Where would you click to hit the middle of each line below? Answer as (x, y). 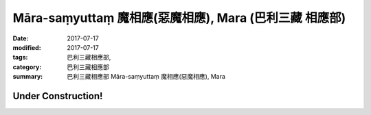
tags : (20, 57)
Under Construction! (58, 96)
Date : (21, 38)
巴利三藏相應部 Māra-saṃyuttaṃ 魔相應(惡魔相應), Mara (146, 77)
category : (27, 67)
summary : (28, 77)
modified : (27, 47)
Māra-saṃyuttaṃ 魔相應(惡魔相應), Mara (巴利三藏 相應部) (179, 18)
